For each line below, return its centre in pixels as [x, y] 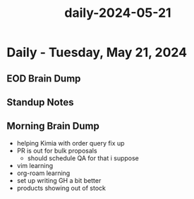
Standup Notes [40, 102]
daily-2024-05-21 [118, 13]
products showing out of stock [61, 188]
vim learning [35, 165]
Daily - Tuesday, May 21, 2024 [97, 52]
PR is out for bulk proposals [57, 150]
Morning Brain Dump [53, 126]
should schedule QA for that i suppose [83, 158]
